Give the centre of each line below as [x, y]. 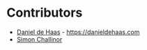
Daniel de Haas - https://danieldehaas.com [78, 32]
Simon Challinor [39, 39]
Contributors [45, 13]
